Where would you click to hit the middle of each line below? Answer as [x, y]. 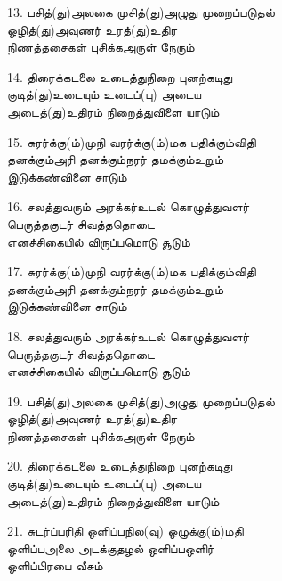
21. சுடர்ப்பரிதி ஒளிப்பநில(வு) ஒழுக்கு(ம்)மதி [125, 531]
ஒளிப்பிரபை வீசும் [55, 565]
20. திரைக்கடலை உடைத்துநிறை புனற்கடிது [120, 466]
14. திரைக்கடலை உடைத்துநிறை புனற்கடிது [120, 76]
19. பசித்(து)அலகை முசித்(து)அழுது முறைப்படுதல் [141, 401]
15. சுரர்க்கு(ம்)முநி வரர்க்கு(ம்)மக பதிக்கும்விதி [132, 141]
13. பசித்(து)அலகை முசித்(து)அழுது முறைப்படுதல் [141, 12]
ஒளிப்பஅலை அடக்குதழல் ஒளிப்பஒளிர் [111, 548]
